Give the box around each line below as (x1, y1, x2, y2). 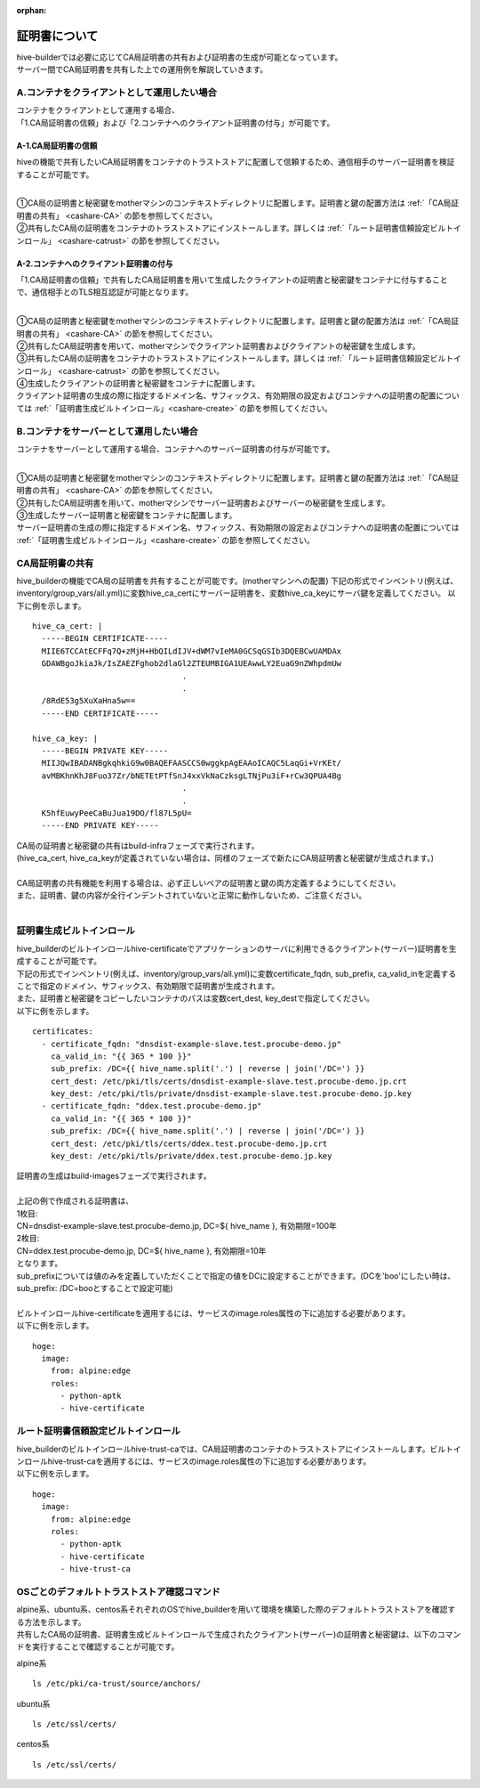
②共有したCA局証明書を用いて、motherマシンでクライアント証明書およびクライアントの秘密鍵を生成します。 (16, 340, 421, 351)
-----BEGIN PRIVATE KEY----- (41, 745, 169, 756)
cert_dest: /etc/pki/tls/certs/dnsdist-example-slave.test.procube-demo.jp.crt (50, 1076, 408, 1086)
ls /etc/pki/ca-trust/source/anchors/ (32, 1678, 202, 1689)
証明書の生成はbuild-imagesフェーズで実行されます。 (16, 1171, 212, 1182)
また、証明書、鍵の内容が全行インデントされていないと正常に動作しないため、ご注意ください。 (16, 890, 367, 901)
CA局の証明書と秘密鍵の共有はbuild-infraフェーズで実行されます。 (16, 840, 260, 850)
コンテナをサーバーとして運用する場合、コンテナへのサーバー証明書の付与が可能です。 (16, 443, 335, 454)
